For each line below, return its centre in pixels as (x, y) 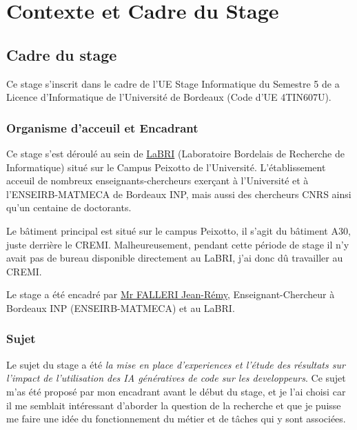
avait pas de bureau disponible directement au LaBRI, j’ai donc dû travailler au (175, 258)
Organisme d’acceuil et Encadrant (102, 127)
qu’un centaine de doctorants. (69, 207)
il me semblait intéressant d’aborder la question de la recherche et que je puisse (174, 405)
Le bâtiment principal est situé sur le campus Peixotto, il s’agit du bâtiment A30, (178, 230)
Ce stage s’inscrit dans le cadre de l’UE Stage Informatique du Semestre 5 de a (173, 83)
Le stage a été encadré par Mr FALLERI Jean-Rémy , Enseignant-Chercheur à (171, 294)
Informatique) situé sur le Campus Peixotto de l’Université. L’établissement (166, 167)
